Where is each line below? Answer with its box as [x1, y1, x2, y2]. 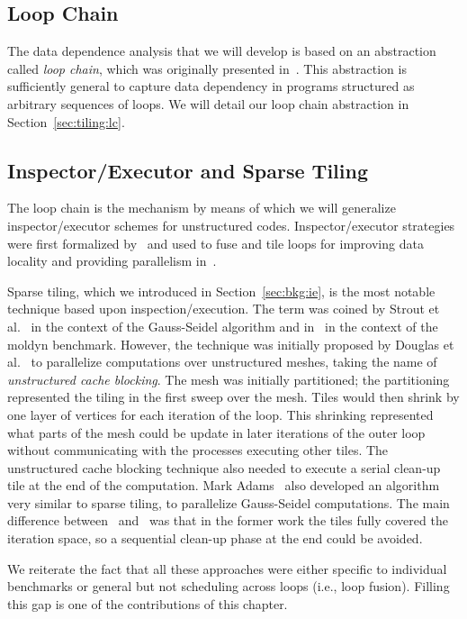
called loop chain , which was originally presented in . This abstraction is [7, 59, 407, 77]
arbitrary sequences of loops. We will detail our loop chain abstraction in [7, 94, 409, 113]
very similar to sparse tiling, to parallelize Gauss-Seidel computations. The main [7, 493, 450, 512]
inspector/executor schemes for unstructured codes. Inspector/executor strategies [7, 215, 455, 234]
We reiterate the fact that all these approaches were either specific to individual [7, 559, 447, 578]
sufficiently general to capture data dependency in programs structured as [7, 77, 415, 96]
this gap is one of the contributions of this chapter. [7, 594, 288, 613]
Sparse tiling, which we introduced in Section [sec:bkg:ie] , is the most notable [7, 281, 436, 300]
